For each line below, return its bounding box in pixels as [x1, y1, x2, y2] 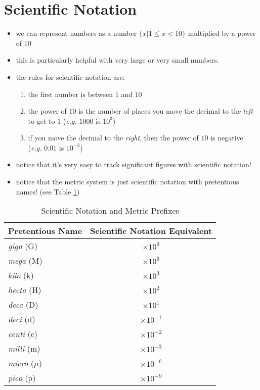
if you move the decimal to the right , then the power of [28, 132, 199, 143]
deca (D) [8, 299, 38, 311]
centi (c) [8, 328, 38, 340]
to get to [28, 115, 55, 126]
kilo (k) [8, 269, 34, 281]
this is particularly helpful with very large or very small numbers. [16, 55, 219, 65]
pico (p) [8, 372, 36, 384]
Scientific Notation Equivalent [90, 225, 212, 237]
